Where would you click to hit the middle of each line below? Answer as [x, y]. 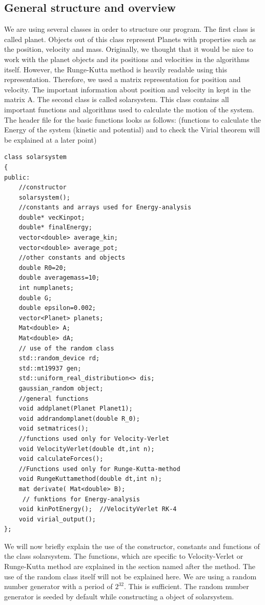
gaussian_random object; [61, 388]
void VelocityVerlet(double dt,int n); [87, 449]
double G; [35, 298]
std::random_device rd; [59, 358]
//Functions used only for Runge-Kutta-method [99, 469]
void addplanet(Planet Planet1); [76, 409]
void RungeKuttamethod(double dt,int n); [90, 479]
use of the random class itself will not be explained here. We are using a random [130, 576]
